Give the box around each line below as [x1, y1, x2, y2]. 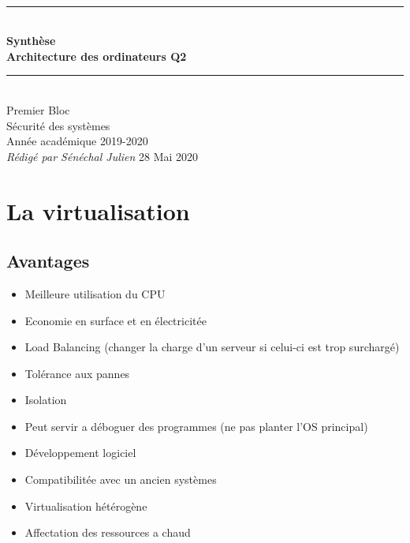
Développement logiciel [24, 444, 136, 461]
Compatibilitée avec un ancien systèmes [24, 471, 217, 488]
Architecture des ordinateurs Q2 [6, 47, 187, 64]
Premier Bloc [6, 101, 70, 118]
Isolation [24, 391, 67, 408]
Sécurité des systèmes [6, 117, 110, 133]
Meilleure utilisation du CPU [24, 285, 166, 301]
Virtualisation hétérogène [24, 497, 147, 514]
